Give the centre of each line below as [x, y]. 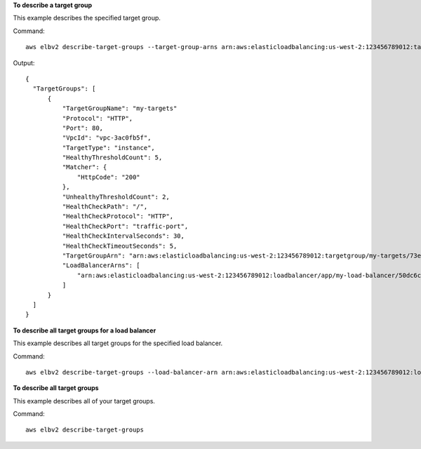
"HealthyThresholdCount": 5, [112, 158]
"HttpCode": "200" [109, 177]
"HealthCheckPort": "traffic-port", [125, 226]
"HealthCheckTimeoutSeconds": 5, [120, 246]
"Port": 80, [83, 128]
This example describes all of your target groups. [84, 401]
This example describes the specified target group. [87, 18]
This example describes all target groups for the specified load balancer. [118, 343]
